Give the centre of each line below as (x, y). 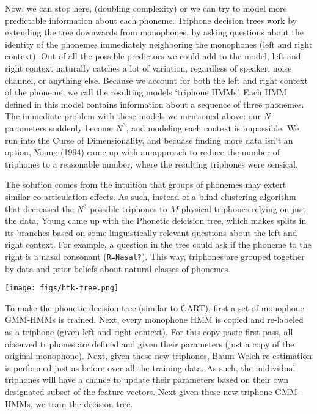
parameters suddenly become (59, 128)
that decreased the (39, 208)
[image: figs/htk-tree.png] (62, 288)
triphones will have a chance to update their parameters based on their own (147, 379)
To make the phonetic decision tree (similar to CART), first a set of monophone (155, 307)
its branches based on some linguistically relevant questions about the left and (151, 232)
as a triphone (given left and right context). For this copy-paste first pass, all (149, 331)
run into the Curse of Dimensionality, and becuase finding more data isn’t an (149, 140)
